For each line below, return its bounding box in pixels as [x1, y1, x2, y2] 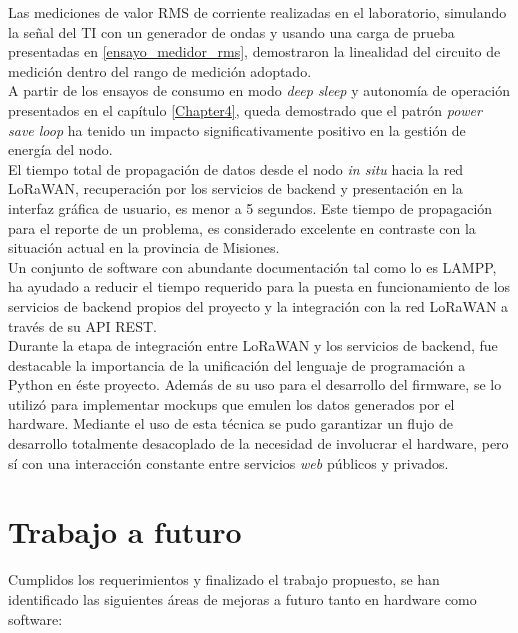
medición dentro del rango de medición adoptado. [8, 60, 312, 81]
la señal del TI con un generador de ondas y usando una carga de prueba [8, 21, 455, 42]
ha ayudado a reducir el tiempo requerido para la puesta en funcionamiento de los [8, 276, 511, 297]
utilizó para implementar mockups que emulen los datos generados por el [8, 393, 455, 414]
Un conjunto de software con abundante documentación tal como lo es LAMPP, [8, 256, 497, 277]
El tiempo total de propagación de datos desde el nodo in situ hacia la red [8, 158, 464, 179]
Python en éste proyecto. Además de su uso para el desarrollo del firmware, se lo [8, 374, 502, 395]
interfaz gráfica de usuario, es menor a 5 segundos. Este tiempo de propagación [8, 197, 493, 218]
